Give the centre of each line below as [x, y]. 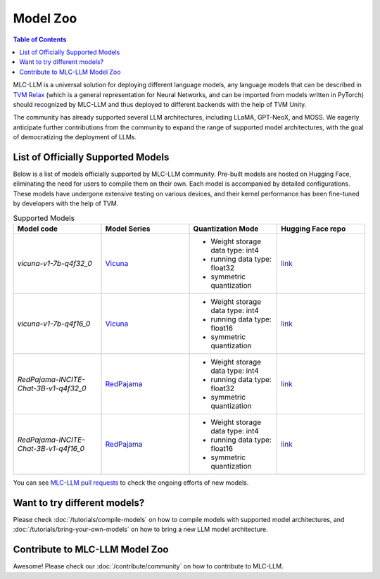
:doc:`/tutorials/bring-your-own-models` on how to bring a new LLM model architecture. [140, 529]
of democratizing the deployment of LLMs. [75, 137]
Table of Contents [40, 39]
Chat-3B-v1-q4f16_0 [51, 448]
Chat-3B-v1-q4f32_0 [52, 388]
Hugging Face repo [313, 229]
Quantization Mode [226, 229]
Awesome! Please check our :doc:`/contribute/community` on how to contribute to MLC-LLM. [148, 566]
